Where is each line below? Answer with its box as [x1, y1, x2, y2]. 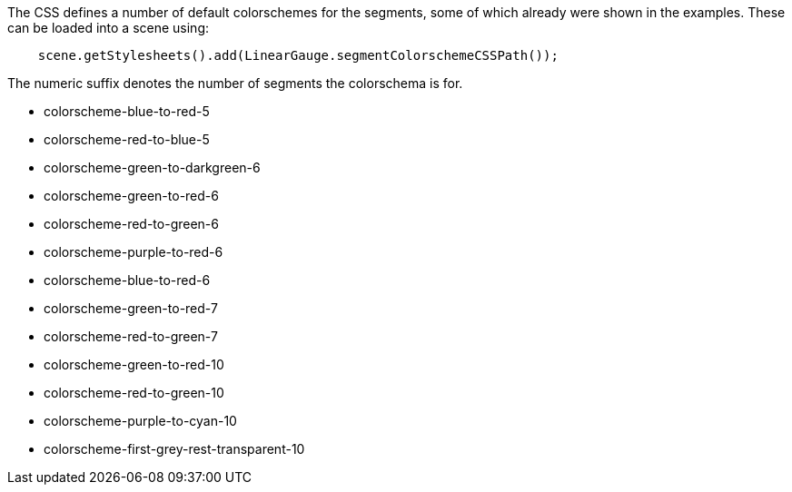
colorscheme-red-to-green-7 [44, 329, 218, 344]
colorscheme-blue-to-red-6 [44, 272, 211, 288]
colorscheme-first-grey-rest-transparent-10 [44, 441, 305, 457]
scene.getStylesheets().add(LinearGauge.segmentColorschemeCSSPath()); [37, 48, 559, 63]
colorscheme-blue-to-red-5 [44, 103, 210, 119]
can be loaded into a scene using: [7, 20, 210, 35]
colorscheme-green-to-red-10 [44, 357, 224, 372]
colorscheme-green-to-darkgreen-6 [44, 160, 261, 175]
